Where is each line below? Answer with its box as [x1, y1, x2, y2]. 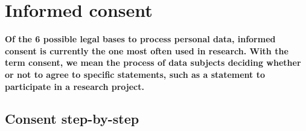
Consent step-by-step [5, 109, 139, 128]
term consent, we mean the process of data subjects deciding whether [5, 56, 301, 69]
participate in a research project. [5, 80, 144, 92]
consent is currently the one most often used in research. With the [5, 44, 288, 57]
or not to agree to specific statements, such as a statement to [5, 68, 265, 80]
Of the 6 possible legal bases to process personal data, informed [5, 33, 276, 45]
